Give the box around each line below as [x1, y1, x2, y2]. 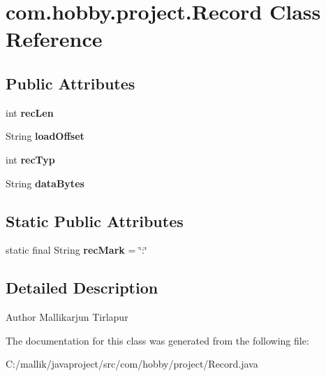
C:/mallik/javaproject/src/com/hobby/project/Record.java [6, 356, 258, 371]
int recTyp [6, 152, 55, 166]
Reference [6, 24, 103, 53]
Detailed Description [6, 277, 158, 298]
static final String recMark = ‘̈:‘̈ [6, 243, 147, 257]
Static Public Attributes [6, 210, 184, 231]
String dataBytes [6, 175, 84, 190]
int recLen [6, 105, 54, 120]
